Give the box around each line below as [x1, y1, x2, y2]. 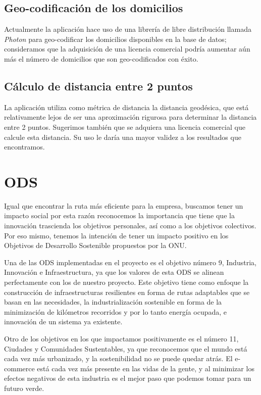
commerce [4, 363, 35, 373]
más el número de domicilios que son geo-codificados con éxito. [4, 53, 198, 64]
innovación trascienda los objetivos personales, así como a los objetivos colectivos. [4, 220, 256, 231]
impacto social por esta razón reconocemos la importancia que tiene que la [4, 210, 235, 221]
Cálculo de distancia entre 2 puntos [4, 78, 193, 93]
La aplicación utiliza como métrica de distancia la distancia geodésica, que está [4, 102, 249, 112]
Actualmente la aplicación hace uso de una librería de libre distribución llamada [4, 24, 251, 34]
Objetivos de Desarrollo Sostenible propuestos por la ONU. [4, 240, 187, 251]
